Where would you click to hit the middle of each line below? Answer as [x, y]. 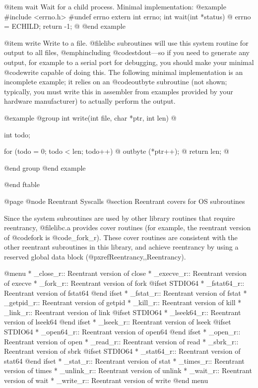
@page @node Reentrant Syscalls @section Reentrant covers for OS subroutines [125, 201]
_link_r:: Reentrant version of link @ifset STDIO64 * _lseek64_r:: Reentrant [123, 312]
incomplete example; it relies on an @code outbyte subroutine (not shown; [116, 82]
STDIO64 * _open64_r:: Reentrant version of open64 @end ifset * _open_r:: [122, 332]
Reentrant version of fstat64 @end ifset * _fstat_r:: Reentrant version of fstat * [126, 292]
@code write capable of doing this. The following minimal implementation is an [124, 72]
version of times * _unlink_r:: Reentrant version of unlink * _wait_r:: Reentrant [128, 370]
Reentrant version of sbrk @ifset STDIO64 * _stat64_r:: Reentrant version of [122, 351]
